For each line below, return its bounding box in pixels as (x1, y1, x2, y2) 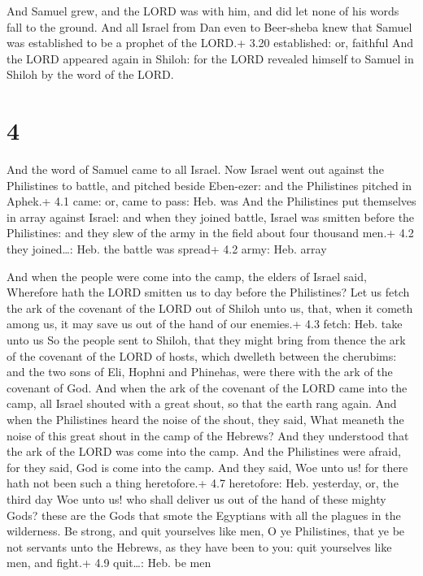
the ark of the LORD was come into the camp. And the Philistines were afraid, (7, 443, 401, 460)
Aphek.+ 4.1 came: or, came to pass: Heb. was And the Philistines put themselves (7, 193, 416, 210)
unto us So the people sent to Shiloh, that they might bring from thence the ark (7, 331, 406, 349)
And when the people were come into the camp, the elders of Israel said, (7, 267, 367, 284)
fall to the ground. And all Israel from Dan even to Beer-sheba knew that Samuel (7, 18, 412, 35)
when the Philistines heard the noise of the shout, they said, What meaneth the (7, 411, 404, 427)
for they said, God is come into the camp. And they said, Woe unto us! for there (7, 458, 408, 475)
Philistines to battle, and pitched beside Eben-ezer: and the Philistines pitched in (7, 176, 412, 193)
